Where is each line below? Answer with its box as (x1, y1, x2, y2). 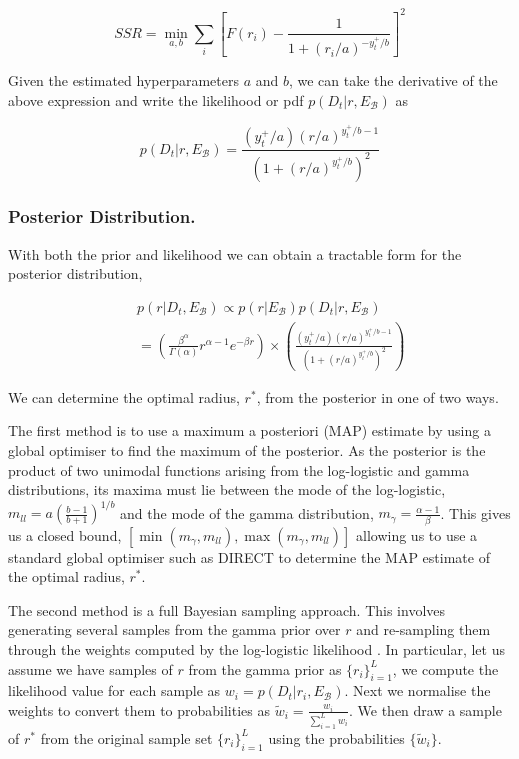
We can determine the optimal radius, (8, 386, 240, 407)
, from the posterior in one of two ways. (256, 386, 499, 407)
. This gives (440, 502, 511, 523)
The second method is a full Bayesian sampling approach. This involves (8, 599, 446, 620)
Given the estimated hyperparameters (8, 70, 239, 91)
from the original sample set (40, 727, 213, 748)
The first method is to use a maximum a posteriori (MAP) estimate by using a (8, 420, 491, 441)
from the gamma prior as (188, 658, 342, 679)
